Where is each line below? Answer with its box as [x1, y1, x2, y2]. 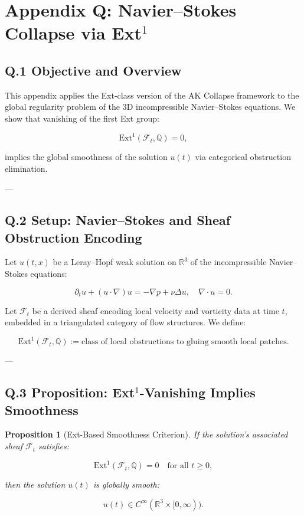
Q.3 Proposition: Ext [5, 383, 135, 401]
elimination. [5, 162, 48, 174]
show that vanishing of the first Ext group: [5, 112, 159, 124]
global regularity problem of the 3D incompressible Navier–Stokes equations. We [5, 100, 296, 113]
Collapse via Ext [5, 21, 142, 45]
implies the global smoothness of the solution [5, 151, 168, 163]
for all [167, 462, 189, 471]
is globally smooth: [93, 478, 159, 491]
